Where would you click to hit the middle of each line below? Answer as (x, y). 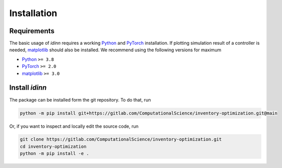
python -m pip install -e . (54, 154)
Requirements (32, 31)
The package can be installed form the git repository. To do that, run (80, 100)
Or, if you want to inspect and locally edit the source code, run (74, 126)
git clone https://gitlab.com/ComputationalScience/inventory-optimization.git (121, 139)
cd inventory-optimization (53, 146)
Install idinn (28, 88)
